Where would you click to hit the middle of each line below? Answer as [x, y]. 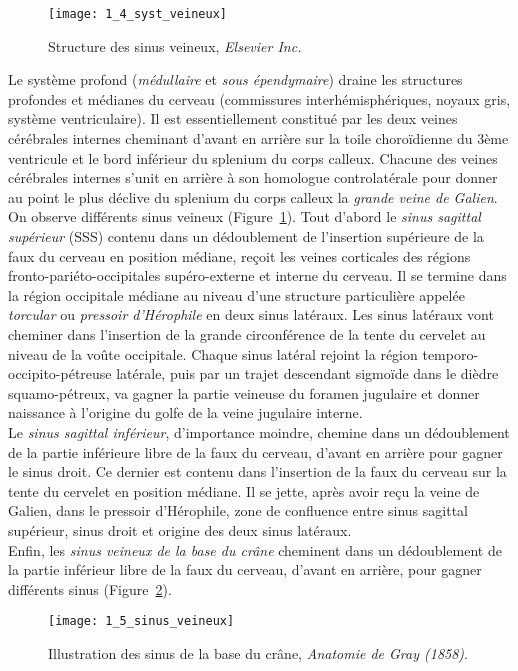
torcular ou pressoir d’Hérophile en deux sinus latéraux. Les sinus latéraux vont [251, 314]
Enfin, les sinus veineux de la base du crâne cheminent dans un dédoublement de [255, 549]
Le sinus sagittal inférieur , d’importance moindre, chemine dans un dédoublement [259, 431]
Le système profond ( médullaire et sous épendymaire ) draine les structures [235, 79]
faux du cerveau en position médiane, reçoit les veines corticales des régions [239, 255]
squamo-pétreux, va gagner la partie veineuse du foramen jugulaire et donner [244, 392]
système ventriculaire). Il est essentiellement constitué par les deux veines [233, 118]
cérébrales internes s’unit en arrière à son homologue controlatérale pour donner [253, 177]
